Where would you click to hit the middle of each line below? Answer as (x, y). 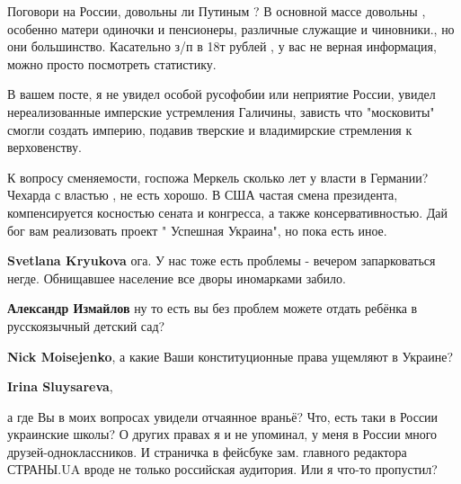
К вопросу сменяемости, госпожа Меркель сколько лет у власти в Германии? (218, 177)
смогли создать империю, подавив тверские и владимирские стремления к (210, 129)
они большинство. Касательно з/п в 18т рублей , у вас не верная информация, (222, 46)
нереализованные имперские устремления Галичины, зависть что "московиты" (221, 111)
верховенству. (44, 147)
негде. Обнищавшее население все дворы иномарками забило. (177, 278)
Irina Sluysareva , (60, 386)
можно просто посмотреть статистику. (112, 63)
